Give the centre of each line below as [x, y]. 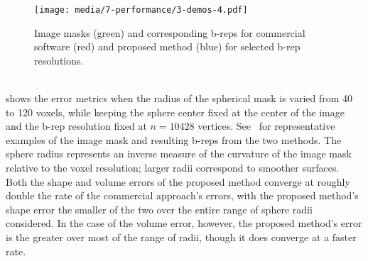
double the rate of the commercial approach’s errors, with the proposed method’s [182, 195]
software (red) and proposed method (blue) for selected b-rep [167, 46]
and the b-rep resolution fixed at [76, 126]
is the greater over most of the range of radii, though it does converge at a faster [181, 237]
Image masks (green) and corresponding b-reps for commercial [170, 32]
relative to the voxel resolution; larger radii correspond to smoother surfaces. [173, 167]
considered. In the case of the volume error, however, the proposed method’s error [184, 223]
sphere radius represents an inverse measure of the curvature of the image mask [179, 154]
